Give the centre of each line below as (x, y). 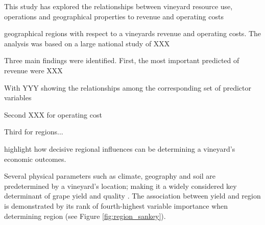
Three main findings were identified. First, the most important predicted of (122, 60)
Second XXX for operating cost (53, 114)
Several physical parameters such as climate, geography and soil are (110, 176)
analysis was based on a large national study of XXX (87, 43)
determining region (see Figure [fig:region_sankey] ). (85, 216)
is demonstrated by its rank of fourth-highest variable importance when (116, 205)
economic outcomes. (35, 159)
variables (18, 97)
